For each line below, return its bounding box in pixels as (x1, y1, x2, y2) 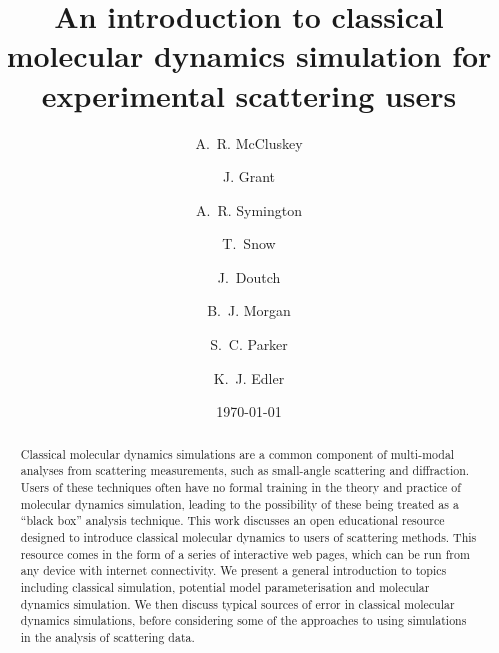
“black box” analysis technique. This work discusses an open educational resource (20, 512, 445, 529)
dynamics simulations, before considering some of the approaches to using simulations (20, 612, 467, 629)
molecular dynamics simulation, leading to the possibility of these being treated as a (20, 495, 459, 512)
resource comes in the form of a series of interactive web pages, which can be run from (20, 545, 470, 562)
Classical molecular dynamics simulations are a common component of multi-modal (20, 445, 455, 462)
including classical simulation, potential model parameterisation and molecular (20, 578, 430, 595)
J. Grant (222, 166, 276, 187)
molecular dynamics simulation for (6, 35, 492, 76)
